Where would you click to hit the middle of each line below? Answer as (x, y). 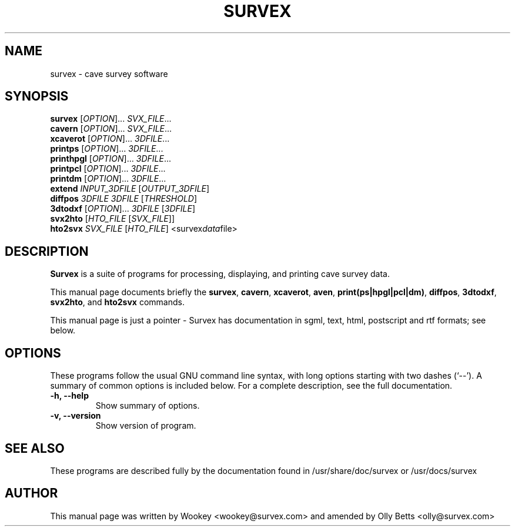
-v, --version (76, 416)
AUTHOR (31, 493)
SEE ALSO (35, 448)
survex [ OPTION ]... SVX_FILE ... (111, 119)
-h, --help (69, 396)
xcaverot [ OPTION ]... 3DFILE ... (110, 139)
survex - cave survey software (109, 74)
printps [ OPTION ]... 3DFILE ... (107, 149)
